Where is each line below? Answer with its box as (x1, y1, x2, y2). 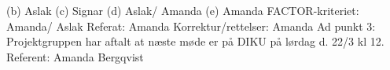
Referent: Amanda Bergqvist (6, 48, 144, 64)
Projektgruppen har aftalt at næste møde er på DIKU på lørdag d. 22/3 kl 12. (6, 33, 384, 50)
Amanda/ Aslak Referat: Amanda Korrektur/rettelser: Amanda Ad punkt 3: (6, 17, 376, 34)
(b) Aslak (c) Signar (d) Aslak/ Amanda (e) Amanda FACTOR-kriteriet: (6, 2, 359, 18)
